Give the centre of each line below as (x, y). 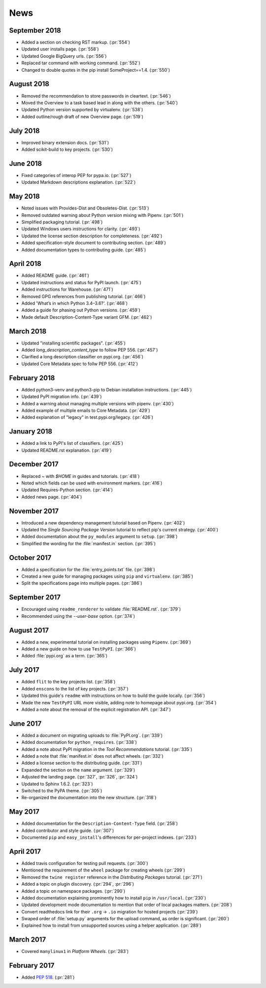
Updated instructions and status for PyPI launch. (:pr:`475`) (81, 282)
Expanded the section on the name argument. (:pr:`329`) (78, 770)
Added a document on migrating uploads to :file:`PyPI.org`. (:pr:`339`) (92, 735)
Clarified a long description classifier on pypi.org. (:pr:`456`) (83, 357)
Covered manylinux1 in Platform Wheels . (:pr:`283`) (75, 951)
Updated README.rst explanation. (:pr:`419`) (66, 450)
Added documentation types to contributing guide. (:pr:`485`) (84, 250)
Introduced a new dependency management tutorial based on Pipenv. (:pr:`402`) (103, 523)
